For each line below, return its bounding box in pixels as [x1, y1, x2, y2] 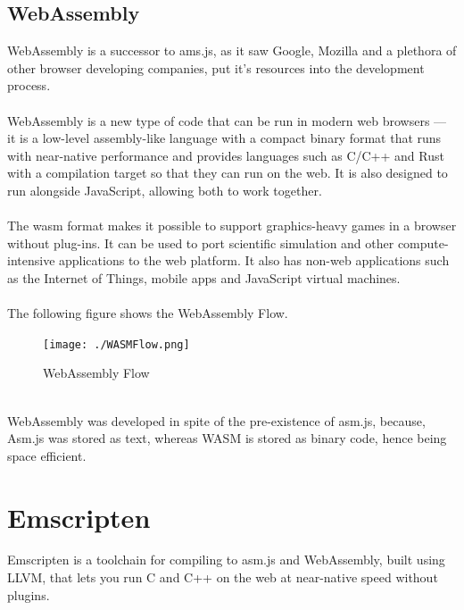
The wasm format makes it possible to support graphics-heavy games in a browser [7, 216, 457, 235]
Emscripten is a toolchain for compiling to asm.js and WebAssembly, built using [7, 550, 445, 569]
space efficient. [7, 446, 87, 464]
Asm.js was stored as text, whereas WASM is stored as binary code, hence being [7, 429, 447, 447]
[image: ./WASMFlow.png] [43, 338, 190, 351]
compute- [397, 233, 449, 252]
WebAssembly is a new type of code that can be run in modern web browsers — [7, 111, 447, 130]
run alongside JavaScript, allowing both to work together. [7, 180, 322, 199]
